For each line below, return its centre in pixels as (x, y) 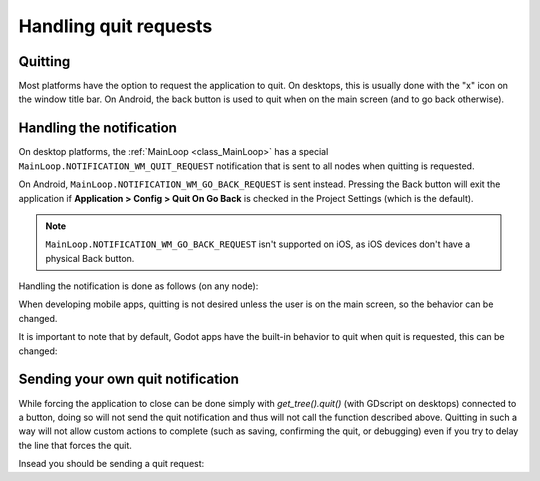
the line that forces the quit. (75, 445)
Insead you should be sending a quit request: (111, 464)
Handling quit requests (115, 26)
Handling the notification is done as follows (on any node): (138, 286)
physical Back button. (90, 258)
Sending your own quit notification (129, 379)
